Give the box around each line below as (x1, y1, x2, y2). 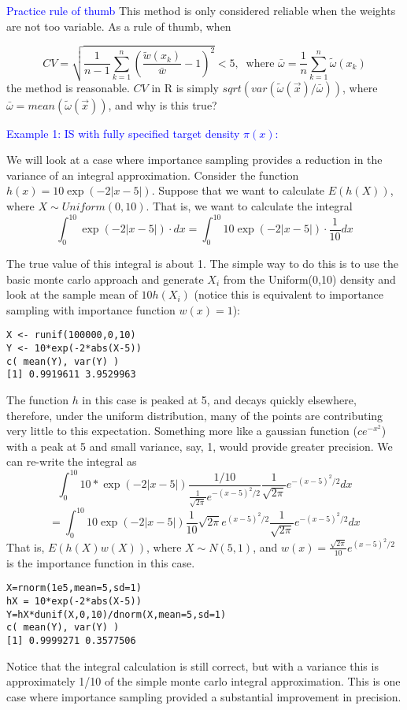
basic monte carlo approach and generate (6, 270, 204, 287)
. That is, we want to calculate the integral (146, 198, 353, 214)
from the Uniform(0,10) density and (223, 270, 396, 287)
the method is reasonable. (6, 79, 130, 95)
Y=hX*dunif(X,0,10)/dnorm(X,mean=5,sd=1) (6, 608, 227, 620)
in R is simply (151, 79, 219, 95)
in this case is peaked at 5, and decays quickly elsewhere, (82, 391, 357, 407)
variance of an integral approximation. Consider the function (6, 166, 299, 183)
